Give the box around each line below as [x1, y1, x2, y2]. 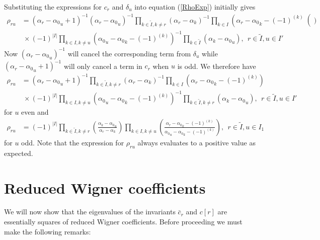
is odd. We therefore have [177, 60, 256, 71]
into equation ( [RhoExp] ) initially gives [134, 2, 256, 12]
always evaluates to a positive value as [137, 137, 256, 147]
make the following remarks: [4, 226, 91, 236]
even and [21, 107, 49, 117]
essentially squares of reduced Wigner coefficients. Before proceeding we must [4, 216, 243, 227]
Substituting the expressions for [4, 2, 102, 12]
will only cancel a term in [63, 60, 142, 71]
